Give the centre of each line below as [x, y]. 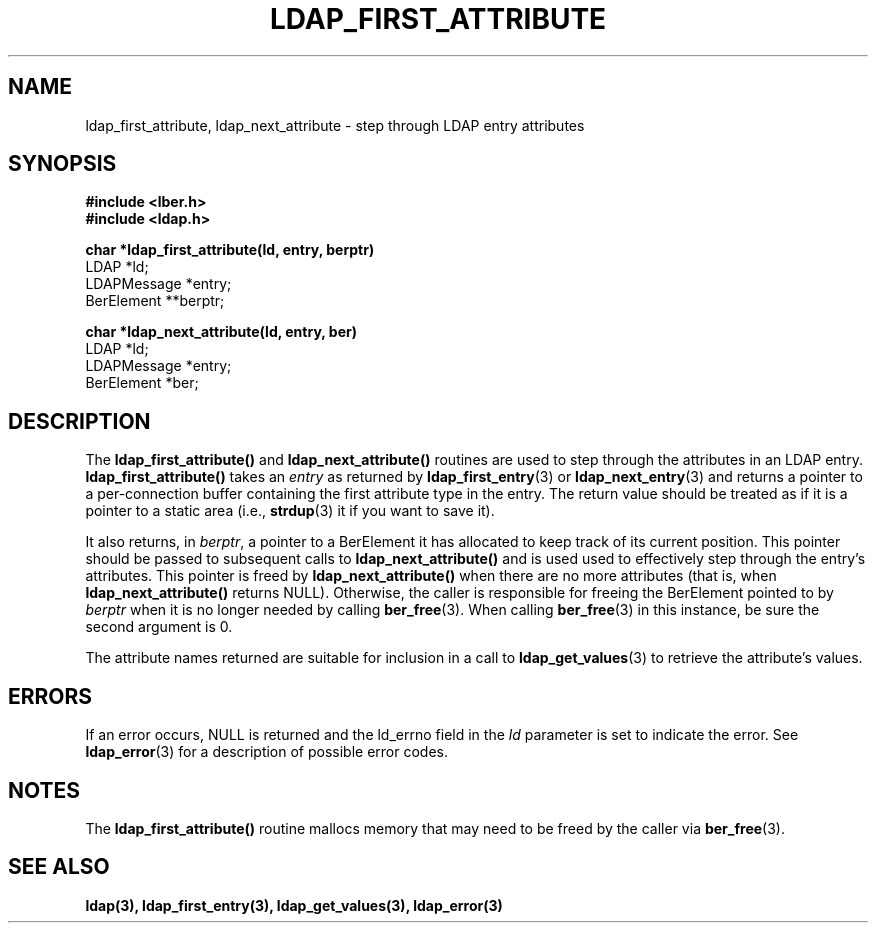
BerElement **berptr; [155, 301]
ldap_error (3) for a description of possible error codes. [267, 752]
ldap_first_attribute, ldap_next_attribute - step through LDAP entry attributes [335, 125]
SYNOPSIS [62, 164]
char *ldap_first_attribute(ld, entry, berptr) [230, 250]
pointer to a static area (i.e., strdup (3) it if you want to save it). [290, 511]
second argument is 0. [159, 627]
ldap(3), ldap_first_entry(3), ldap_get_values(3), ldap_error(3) [294, 905]
